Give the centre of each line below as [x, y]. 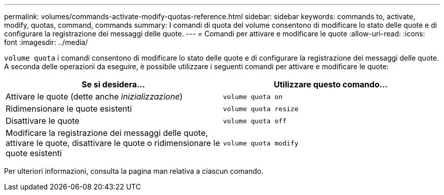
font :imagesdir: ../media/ [46, 42]
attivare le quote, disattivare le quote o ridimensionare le [113, 143]
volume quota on [253, 96]
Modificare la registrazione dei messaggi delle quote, [107, 133]
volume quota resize [261, 109]
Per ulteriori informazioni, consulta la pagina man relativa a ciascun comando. [134, 171]
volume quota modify [261, 143]
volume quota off [255, 121]
